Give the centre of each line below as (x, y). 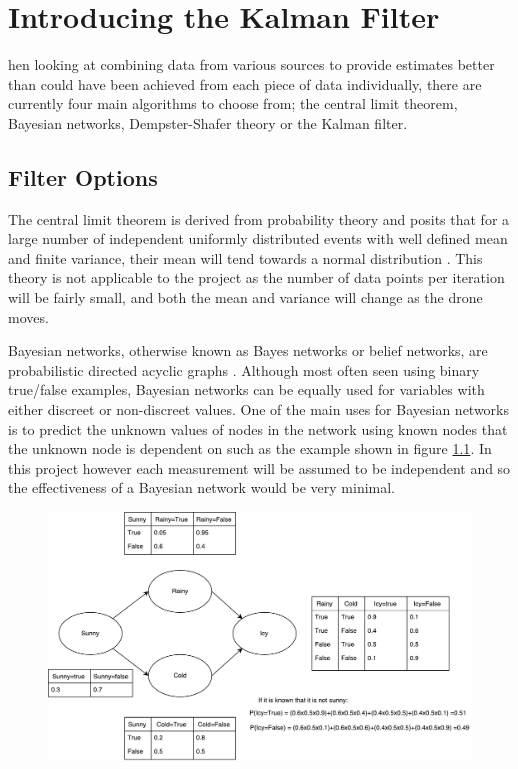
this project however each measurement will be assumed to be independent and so (259, 467)
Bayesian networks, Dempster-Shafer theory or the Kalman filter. (208, 122)
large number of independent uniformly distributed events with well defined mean (258, 238)
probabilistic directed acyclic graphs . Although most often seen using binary (244, 369)
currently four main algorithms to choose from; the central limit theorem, (233, 103)
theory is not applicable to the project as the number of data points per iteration (256, 277)
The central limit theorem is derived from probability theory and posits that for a (259, 218)
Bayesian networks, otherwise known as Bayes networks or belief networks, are (248, 350)
